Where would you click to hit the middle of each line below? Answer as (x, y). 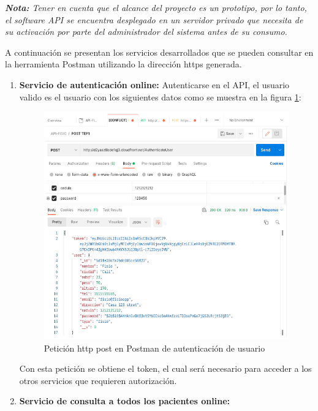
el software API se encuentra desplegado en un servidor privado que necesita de (154, 19)
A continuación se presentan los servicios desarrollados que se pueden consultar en (159, 52)
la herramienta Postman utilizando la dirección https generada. (123, 64)
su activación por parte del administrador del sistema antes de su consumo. (146, 32)
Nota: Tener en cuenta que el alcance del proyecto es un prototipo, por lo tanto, (156, 7)
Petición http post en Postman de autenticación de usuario (154, 348)
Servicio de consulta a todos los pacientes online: (125, 401)
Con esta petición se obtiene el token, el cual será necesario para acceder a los (165, 368)
